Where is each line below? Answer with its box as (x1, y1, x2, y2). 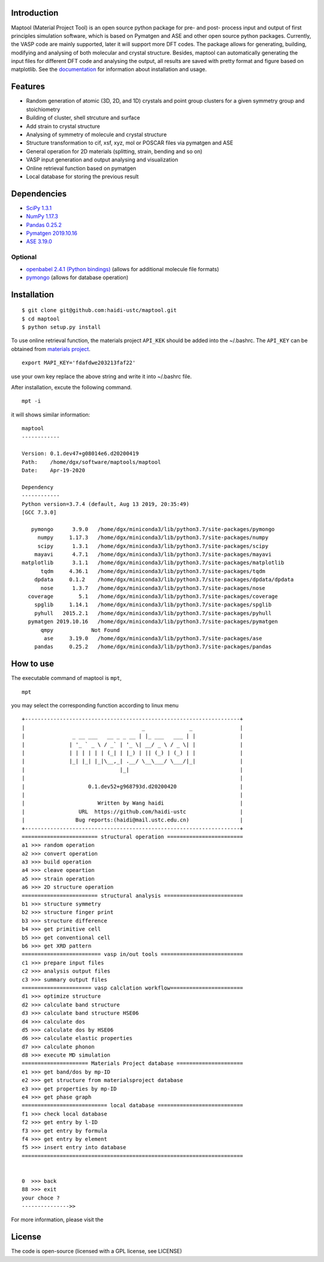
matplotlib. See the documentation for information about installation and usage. (11, 66, 207, 73)
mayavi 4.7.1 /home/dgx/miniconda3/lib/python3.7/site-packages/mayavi (34, 551, 272, 558)
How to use (11, 659, 54, 669)
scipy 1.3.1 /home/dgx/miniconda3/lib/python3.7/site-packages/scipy (37, 542, 269, 549)
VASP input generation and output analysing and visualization (26, 156, 178, 163)
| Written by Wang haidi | (22, 800, 244, 807)
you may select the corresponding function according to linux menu (11, 702, 179, 709)
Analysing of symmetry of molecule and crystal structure (26, 131, 167, 138)
